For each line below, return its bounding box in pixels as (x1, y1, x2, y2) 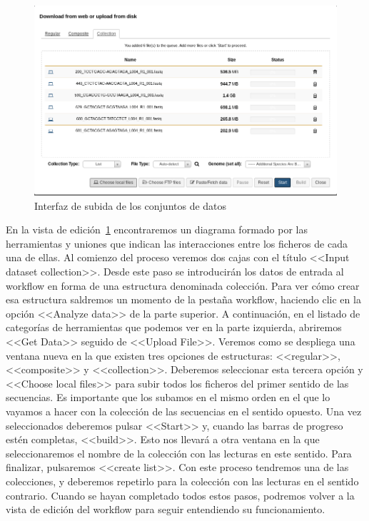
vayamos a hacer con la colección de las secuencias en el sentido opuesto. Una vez (6, 403, 362, 418)
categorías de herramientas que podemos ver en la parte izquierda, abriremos (6, 320, 342, 335)
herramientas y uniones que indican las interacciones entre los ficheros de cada (6, 236, 348, 251)
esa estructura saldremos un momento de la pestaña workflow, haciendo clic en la (6, 292, 361, 307)
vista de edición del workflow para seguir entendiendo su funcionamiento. (6, 502, 325, 517)
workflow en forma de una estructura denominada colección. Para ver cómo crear (6, 278, 360, 293)
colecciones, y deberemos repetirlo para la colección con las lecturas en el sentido (6, 473, 359, 488)
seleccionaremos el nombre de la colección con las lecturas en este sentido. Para (6, 445, 352, 460)
